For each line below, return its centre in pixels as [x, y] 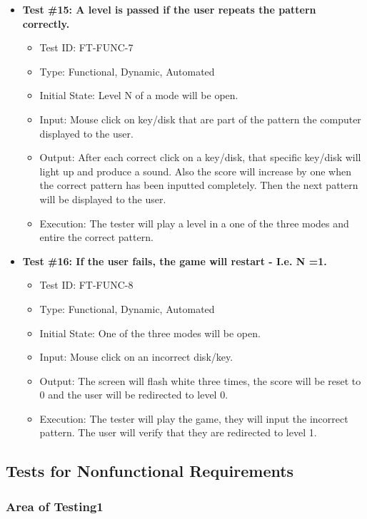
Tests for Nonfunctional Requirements [150, 471]
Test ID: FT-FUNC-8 [86, 285]
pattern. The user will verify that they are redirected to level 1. [178, 432]
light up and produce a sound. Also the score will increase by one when [195, 171]
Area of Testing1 [55, 506]
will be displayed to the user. [103, 199]
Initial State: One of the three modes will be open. [150, 333]
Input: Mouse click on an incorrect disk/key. [136, 357]
